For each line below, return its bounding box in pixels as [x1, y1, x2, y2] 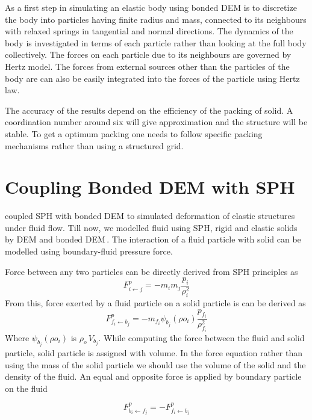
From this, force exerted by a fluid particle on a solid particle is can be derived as [5, 297, 306, 309]
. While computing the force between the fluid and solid [98, 331, 305, 344]
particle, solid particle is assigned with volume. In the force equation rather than [5, 347, 303, 359]
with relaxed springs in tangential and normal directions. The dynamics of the [5, 25, 293, 37]
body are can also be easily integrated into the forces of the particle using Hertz [5, 72, 300, 84]
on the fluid [5, 381, 48, 394]
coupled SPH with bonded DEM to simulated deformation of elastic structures [5, 209, 295, 222]
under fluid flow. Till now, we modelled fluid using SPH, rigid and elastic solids [5, 221, 298, 233]
